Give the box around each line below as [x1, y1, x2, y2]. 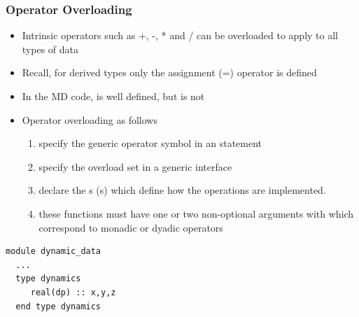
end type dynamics [15, 301, 101, 311]
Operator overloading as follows [22, 112, 157, 127]
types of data [22, 41, 78, 56]
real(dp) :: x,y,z [30, 287, 116, 297]
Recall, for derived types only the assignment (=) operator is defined [22, 65, 317, 80]
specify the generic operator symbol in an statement [38, 136, 262, 150]
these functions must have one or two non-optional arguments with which [38, 206, 354, 220]
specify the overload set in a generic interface [38, 159, 232, 174]
